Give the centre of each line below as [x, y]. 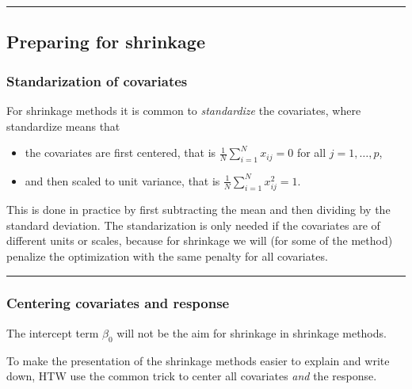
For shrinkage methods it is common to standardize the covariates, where [184, 110]
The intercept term [53, 332]
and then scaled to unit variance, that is [122, 180]
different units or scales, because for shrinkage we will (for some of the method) [200, 240]
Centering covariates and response [118, 303]
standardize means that [63, 126]
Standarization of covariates [97, 80]
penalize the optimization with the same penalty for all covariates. [167, 256]
